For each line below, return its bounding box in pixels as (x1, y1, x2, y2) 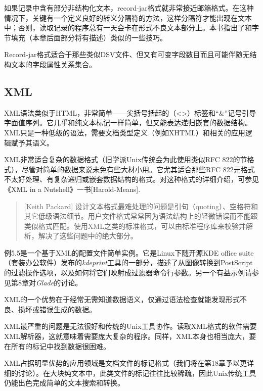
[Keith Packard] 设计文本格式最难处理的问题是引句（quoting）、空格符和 (24, 201, 258, 211)
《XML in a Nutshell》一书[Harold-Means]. (4, 183, 141, 194)
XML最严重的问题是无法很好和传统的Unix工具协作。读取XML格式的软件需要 (4, 321, 257, 331)
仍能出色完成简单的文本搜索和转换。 (4, 377, 124, 388)
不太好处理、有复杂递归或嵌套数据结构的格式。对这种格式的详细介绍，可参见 (4, 174, 259, 184)
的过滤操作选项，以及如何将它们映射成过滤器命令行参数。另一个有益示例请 (4, 267, 252, 278)
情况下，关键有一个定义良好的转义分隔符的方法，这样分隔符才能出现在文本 (4, 12, 252, 23)
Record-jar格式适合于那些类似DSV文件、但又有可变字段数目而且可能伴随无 (4, 49, 250, 60)
